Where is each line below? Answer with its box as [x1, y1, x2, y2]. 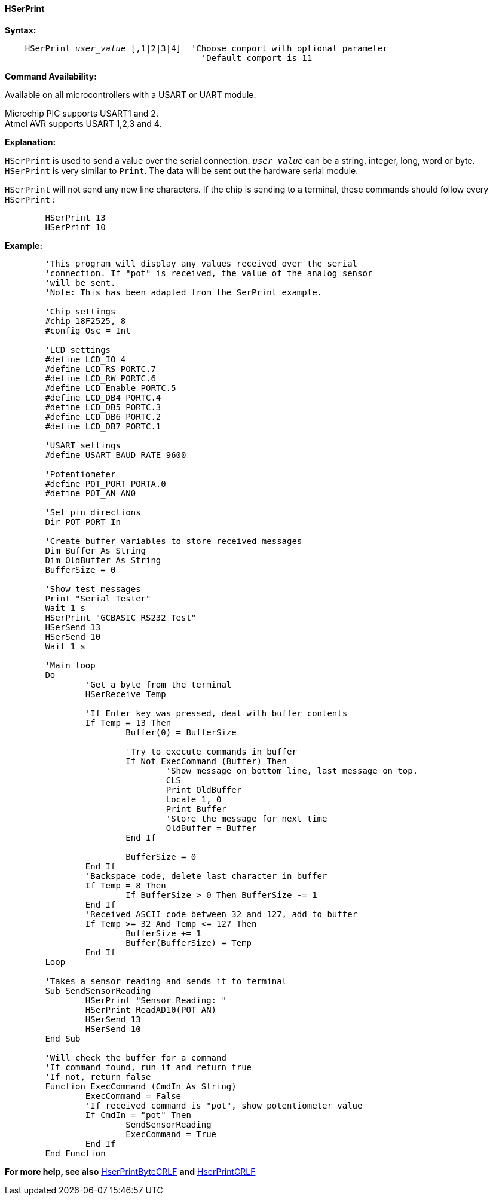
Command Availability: [5, 71, 97, 81]
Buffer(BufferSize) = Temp [125, 938, 252, 948]
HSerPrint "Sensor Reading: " [85, 995, 226, 1005]
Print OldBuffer [166, 784, 242, 795]
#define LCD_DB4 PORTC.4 [45, 392, 161, 402]
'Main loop [45, 660, 96, 670]
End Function [45, 1148, 106, 1158]
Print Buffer [166, 804, 226, 814]
